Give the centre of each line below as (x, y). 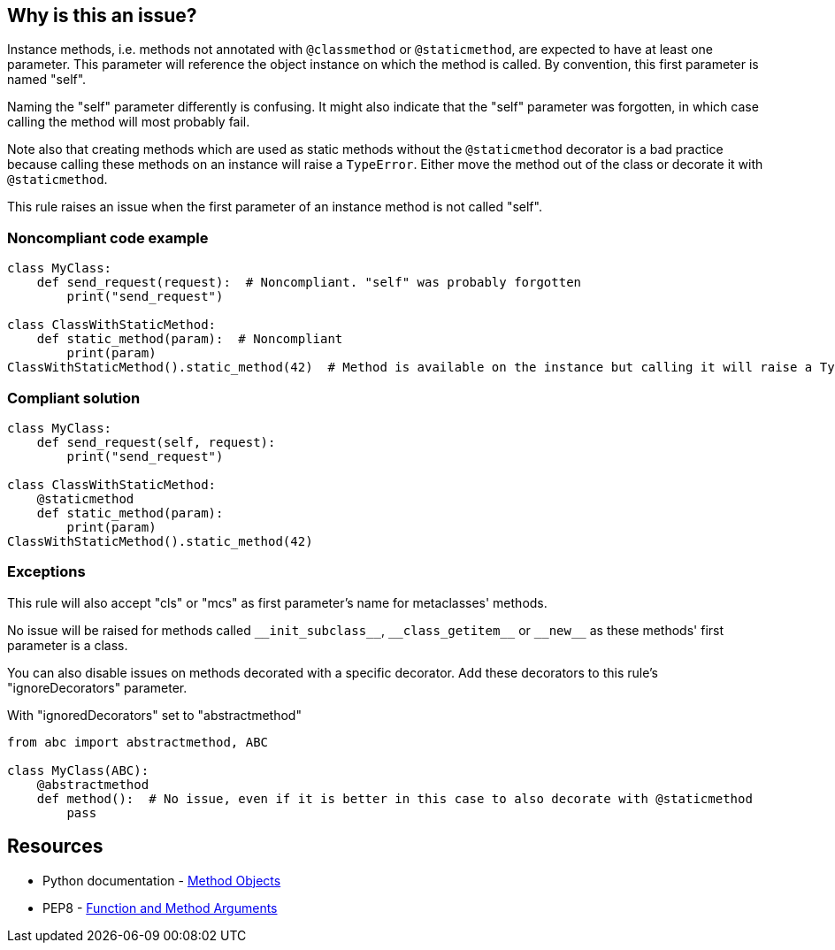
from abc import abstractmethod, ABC (138, 742)
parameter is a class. (68, 645)
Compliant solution (74, 398)
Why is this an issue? (102, 15)
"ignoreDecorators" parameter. (97, 687)
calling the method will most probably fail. (129, 122)
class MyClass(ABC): (78, 770)
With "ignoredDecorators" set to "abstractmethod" (154, 715)
